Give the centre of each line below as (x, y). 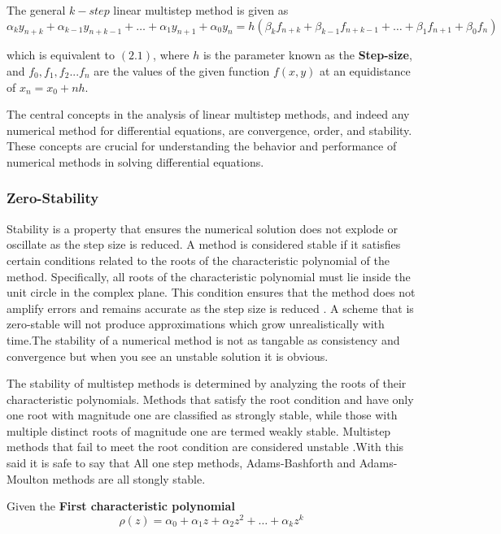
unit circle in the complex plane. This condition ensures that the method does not (211, 292)
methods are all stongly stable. (129, 478)
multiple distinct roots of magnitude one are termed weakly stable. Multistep (199, 430)
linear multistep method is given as (201, 10)
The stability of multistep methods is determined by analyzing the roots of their (207, 383)
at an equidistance (365, 70)
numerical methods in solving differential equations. (135, 161)
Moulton (28, 478)
